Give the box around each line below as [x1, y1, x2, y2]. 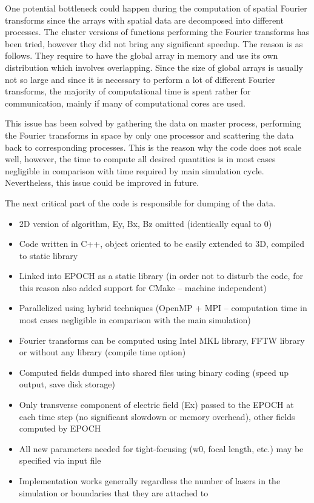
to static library [19, 249, 78, 261]
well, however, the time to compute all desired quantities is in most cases [5, 153, 276, 165]
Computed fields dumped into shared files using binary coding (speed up [19, 366, 289, 378]
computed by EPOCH [19, 422, 101, 435]
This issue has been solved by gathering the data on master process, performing [5, 117, 301, 130]
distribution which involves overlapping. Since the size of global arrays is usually [5, 61, 303, 73]
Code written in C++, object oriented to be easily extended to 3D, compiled [19, 237, 304, 250]
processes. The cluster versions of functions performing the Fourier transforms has [5, 25, 310, 38]
